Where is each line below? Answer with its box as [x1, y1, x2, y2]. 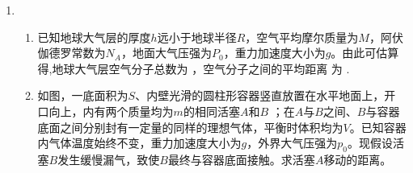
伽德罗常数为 [37, 44, 106, 61]
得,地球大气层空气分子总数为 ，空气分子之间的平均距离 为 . [37, 60, 350, 76]
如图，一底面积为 [37, 87, 129, 104]
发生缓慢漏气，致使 [57, 150, 160, 167]
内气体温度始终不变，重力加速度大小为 [37, 134, 242, 151]
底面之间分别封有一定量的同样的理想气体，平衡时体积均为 [37, 118, 343, 135]
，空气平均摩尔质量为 [245, 28, 359, 45]
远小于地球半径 [157, 28, 237, 45]
